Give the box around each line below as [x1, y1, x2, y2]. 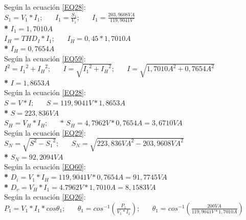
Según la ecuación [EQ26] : [4, 191, 86, 202]
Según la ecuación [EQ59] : [4, 53, 86, 63]
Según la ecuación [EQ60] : [4, 161, 86, 172]
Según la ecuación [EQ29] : [4, 127, 86, 138]
